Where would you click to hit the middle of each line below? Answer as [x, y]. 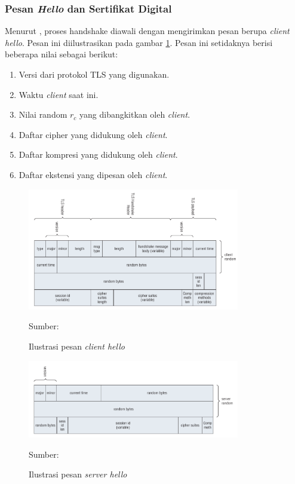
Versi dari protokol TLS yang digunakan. [94, 74]
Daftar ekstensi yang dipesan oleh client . [93, 174]
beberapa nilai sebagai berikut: [62, 54]
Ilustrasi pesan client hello [77, 346]
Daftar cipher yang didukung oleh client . [93, 134]
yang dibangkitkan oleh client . [135, 114]
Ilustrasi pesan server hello [78, 474]
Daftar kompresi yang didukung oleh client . [98, 154]
